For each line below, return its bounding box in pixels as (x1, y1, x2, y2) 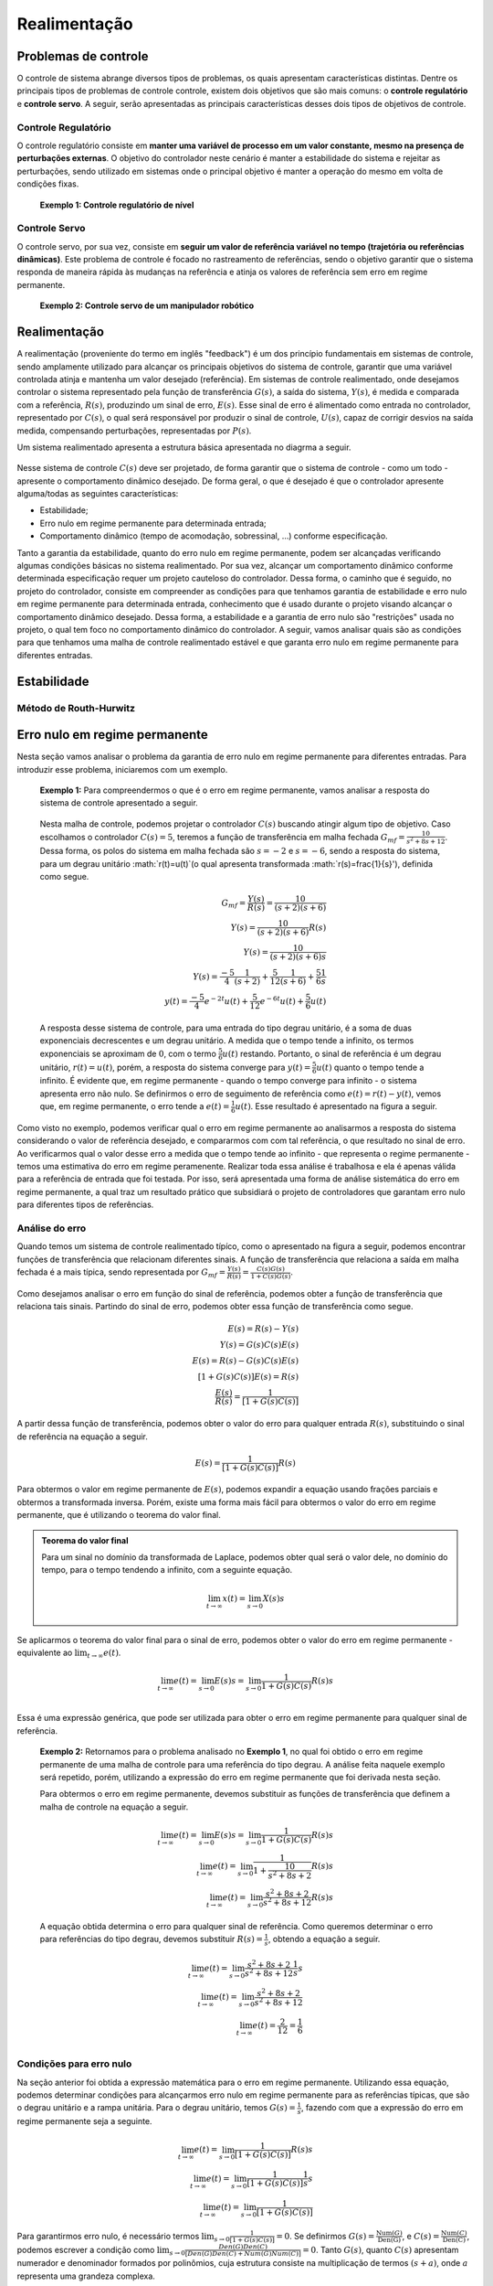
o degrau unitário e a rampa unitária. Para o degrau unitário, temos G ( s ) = (16, 2102, 296, 2113)
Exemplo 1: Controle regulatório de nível (39, 199, 194, 210)
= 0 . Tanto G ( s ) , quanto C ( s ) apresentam (302, 2244, 459, 2255)
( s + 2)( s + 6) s (269, 952, 327, 962)
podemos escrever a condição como (16, 2244, 155, 2255)
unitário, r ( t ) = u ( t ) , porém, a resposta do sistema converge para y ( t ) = (39, 1062, 311, 1073)
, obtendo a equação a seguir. (267, 1934, 381, 1945)
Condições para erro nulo (16, 2057, 132, 2070)
